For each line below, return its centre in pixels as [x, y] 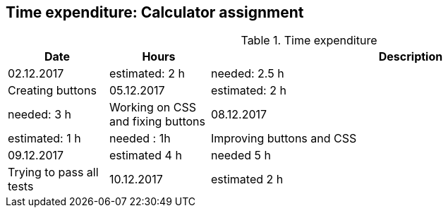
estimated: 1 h [44, 139]
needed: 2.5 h [247, 74]
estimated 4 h [145, 156]
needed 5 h [241, 156]
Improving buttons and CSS [284, 139]
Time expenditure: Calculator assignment [155, 12]
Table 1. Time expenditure [309, 41]
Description [411, 57]
